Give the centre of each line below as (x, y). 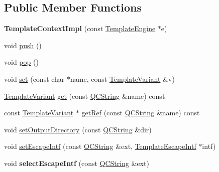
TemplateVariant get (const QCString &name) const (85, 96)
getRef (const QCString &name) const (141, 113)
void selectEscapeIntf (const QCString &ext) (77, 163)
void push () (23, 45)
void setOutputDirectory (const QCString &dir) (78, 129)
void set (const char (34, 78)
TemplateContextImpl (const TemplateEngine (80, 28)
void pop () (21, 62)
